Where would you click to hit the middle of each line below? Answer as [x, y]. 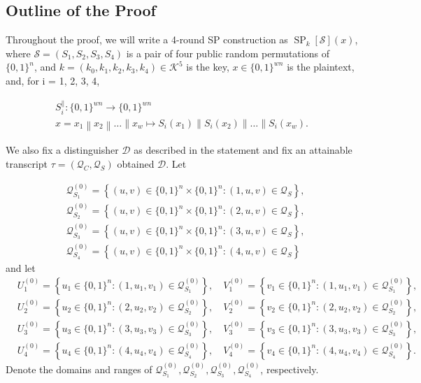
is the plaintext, [321, 67]
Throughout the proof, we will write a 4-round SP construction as [147, 39]
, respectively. [290, 369]
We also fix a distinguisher [62, 150]
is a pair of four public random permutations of [228, 53]
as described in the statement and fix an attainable [243, 150]
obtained [136, 164]
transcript [27, 164]
